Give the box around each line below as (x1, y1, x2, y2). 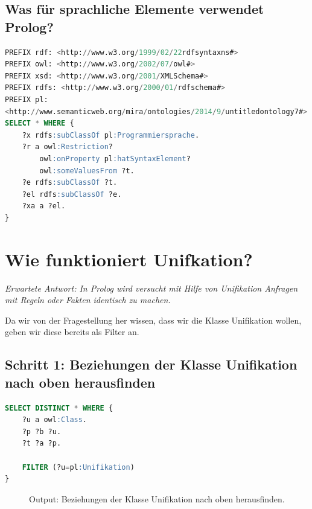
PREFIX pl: (5, 95, 48, 104)
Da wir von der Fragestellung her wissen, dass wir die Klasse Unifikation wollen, (5, 313, 302, 326)
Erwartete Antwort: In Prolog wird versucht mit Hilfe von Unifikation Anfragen (5, 281, 298, 294)
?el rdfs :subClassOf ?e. (22, 190, 122, 199)
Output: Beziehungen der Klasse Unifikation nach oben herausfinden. (29, 492, 285, 505)
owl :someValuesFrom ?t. (39, 166, 135, 175)
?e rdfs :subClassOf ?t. (22, 178, 118, 187)
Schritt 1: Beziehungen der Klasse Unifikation (5, 355, 298, 374)
